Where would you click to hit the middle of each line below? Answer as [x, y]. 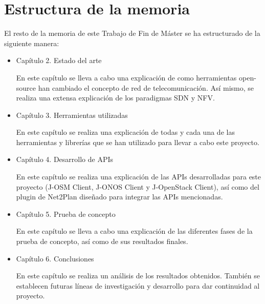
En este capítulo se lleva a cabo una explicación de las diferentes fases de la [134, 231]
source [26, 87]
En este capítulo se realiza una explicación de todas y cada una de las [125, 132]
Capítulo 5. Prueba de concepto [66, 214]
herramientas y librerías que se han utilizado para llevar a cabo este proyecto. [138, 142]
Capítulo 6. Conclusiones [55, 258]
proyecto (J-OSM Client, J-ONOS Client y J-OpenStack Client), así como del [138, 186]
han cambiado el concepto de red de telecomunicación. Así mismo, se [146, 87]
